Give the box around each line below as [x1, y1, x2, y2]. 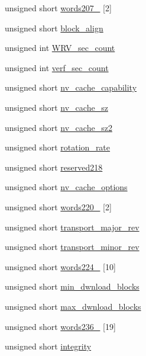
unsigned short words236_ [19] [5, 320, 116, 332]
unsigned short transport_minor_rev [5, 240, 139, 253]
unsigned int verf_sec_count [5, 61, 109, 73]
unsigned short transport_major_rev [5, 220, 139, 233]
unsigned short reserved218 [5, 161, 103, 173]
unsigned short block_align [5, 21, 103, 34]
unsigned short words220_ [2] [5, 200, 112, 213]
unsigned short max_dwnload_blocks [5, 300, 141, 312]
